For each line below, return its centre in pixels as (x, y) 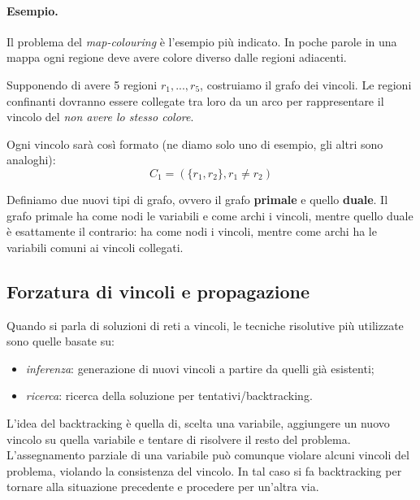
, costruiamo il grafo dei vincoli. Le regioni (306, 84)
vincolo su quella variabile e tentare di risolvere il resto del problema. (179, 439)
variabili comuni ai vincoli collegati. (95, 247)
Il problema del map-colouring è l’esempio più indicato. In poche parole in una (202, 41)
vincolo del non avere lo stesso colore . (100, 117)
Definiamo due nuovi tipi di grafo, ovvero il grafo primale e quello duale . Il (197, 199)
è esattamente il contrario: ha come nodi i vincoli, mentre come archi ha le (192, 231)
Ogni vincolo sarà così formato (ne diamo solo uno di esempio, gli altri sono (195, 143)
